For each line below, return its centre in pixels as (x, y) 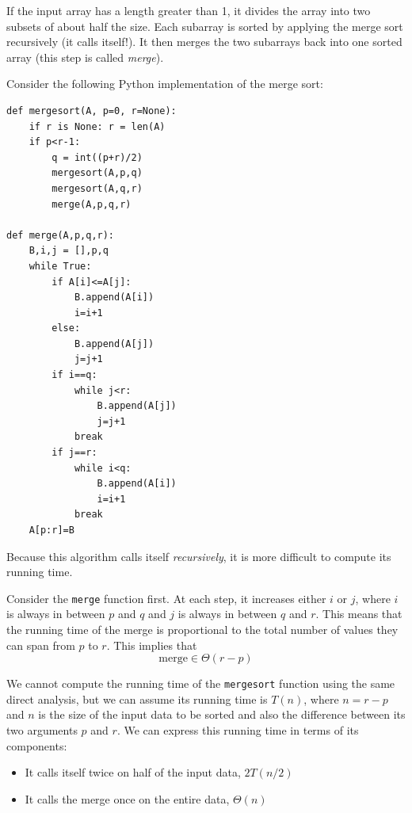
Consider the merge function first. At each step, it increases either (166, 598)
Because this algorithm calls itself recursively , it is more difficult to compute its (199, 556)
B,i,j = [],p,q (69, 251)
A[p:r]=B (51, 530)
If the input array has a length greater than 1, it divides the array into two (189, 10)
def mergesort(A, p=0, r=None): (92, 111)
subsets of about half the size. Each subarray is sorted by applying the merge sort (205, 26)
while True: (60, 266)
